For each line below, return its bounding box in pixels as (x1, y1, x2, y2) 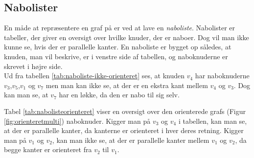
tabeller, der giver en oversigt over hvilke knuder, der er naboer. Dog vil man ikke (4, 32, 249, 42)
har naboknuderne (195, 70, 250, 81)
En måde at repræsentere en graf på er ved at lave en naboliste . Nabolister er (4, 23, 235, 33)
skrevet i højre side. (4, 61, 63, 71)
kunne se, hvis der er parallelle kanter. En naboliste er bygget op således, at (4, 42, 231, 52)
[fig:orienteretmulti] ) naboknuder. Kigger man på (4, 115, 151, 126)
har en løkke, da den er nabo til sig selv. (59, 90, 180, 100)
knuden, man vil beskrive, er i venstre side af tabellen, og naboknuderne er (4, 51, 228, 61)
